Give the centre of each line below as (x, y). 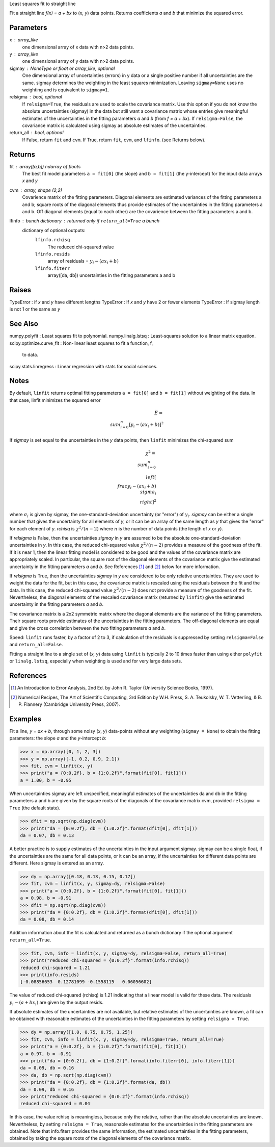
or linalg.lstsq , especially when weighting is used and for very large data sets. (96, 661)
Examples (25, 719)
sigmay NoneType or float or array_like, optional (62, 68)
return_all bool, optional (36, 133)
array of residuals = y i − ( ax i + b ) (83, 262)
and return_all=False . (36, 645)
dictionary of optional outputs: (54, 230)
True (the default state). (35, 808)
